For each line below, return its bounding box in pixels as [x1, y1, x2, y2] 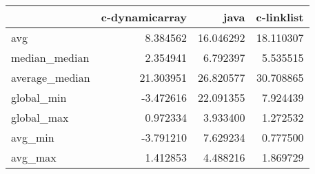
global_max [11, 109, 69, 125]
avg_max [11, 149, 57, 165]
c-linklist [256, 9, 304, 25]
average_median [11, 69, 90, 85]
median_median [11, 50, 90, 65]
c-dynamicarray [101, 9, 187, 25]
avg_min [11, 129, 54, 145]
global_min [11, 89, 67, 105]
